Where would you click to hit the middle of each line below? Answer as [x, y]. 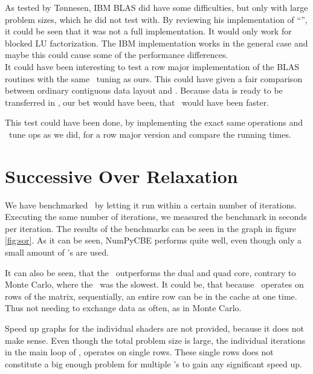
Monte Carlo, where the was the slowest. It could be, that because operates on [154, 284]
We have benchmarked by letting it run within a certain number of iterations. [151, 205]
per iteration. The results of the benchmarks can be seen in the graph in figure [150, 228]
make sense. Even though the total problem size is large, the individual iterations [155, 340]
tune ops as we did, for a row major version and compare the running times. [150, 134]
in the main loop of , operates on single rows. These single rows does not [139, 352]
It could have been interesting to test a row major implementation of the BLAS [152, 66]
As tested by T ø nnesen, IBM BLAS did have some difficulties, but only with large [156, 7]
